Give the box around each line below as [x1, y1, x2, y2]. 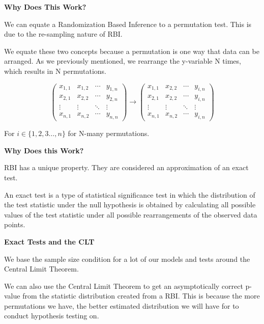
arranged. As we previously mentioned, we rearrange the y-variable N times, [4, 56, 241, 66]
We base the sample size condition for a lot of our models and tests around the [4, 253, 250, 264]
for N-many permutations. [68, 128, 150, 139]
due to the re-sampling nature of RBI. [4, 29, 123, 39]
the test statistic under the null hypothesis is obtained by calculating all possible [4, 199, 256, 210]
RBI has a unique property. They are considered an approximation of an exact [4, 162, 249, 173]
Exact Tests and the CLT [4, 236, 95, 247]
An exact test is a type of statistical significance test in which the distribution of [4, 189, 255, 200]
